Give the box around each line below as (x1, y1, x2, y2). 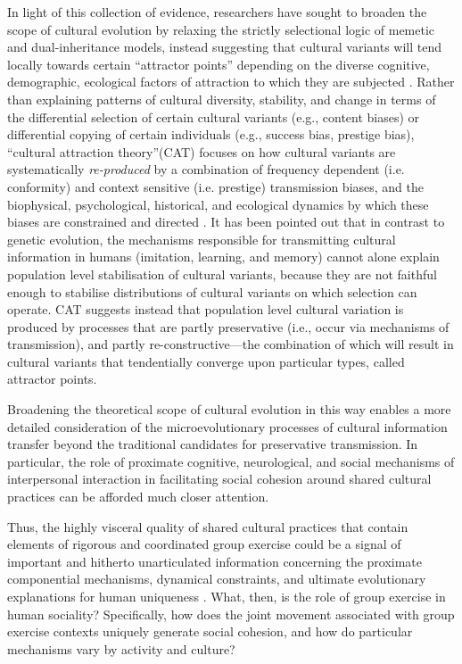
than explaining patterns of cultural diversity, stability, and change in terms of (7, 89, 436, 108)
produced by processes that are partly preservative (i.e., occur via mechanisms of (7, 317, 450, 336)
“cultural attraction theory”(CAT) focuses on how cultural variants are (7, 142, 396, 161)
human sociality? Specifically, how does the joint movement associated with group (7, 604, 455, 623)
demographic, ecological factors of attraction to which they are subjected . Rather (7, 72, 455, 91)
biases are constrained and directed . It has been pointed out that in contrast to (7, 212, 445, 231)
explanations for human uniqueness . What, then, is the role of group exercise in (7, 587, 446, 605)
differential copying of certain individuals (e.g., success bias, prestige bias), (7, 125, 415, 144)
